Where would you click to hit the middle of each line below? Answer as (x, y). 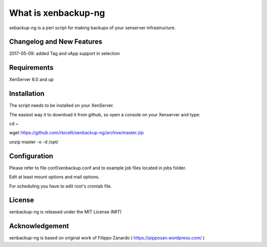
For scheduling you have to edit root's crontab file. (61, 186)
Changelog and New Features (56, 42)
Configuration (31, 156)
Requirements (31, 68)
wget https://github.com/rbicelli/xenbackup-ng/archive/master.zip (77, 133)
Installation (27, 94)
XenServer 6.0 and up (31, 80)
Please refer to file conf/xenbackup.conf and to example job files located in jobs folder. (98, 168)
